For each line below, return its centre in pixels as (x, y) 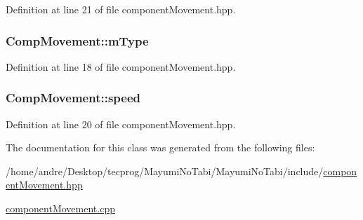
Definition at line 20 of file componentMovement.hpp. (121, 124)
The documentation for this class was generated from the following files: (160, 147)
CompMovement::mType (77, 40)
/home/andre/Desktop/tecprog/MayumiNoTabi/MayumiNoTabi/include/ (165, 171)
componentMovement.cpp (60, 208)
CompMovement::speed (73, 98)
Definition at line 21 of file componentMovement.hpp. (121, 9)
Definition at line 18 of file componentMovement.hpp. (121, 66)
